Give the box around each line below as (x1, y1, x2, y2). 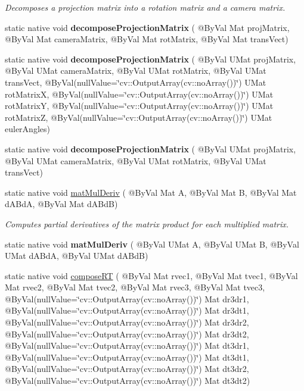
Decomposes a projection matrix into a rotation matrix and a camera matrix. (5, 1, 286, 13)
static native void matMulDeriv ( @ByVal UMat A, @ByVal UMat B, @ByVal (5, 237, 299, 250)
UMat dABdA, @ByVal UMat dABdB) (5, 249, 148, 262)
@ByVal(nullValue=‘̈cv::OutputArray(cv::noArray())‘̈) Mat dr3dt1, (5, 304, 249, 317)
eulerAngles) (5, 123, 50, 135)
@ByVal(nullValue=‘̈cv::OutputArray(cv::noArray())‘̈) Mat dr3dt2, (5, 327, 249, 340)
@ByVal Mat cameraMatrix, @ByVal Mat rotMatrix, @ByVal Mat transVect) (5, 33, 289, 45)
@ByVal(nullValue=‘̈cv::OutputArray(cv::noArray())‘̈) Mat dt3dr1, (5, 339, 249, 352)
